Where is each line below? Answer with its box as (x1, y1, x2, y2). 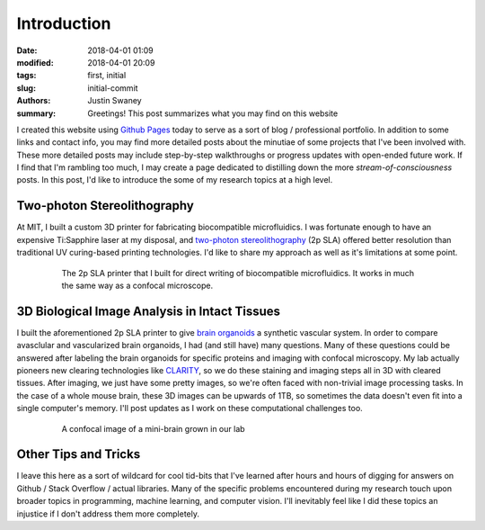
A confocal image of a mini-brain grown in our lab (61, 423, 246, 434)
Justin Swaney (87, 95, 143, 106)
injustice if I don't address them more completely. (16, 508, 200, 519)
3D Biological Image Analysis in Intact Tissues (16, 303, 281, 319)
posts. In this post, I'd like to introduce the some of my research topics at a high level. (16, 175, 333, 185)
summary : (16, 108, 57, 119)
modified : (16, 57, 54, 67)
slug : (16, 82, 36, 94)
